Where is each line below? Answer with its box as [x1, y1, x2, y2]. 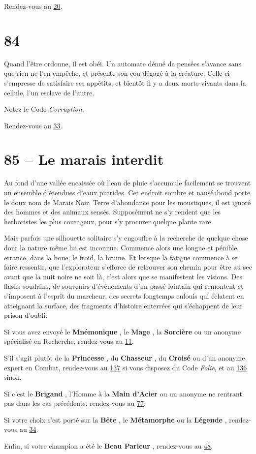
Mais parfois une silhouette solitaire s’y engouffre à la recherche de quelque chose [4, 233, 248, 243]
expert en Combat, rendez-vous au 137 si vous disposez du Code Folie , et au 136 [4, 362, 247, 372]
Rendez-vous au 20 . [4, 1, 63, 11]
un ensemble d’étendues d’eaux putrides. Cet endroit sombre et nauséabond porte [4, 187, 251, 197]
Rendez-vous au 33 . [4, 120, 63, 130]
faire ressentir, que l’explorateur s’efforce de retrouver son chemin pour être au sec [4, 262, 252, 272]
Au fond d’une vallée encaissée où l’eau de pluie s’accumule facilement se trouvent [4, 178, 251, 188]
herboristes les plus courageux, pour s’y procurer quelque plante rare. [4, 216, 213, 226]
